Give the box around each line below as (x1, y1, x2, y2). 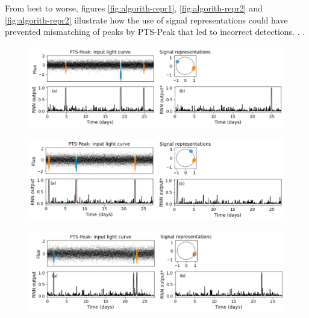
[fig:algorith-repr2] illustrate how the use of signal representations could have (5, 13, 288, 26)
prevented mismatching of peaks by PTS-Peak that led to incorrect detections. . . (5, 25, 305, 38)
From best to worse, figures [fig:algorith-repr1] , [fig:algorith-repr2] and (5, 2, 263, 14)
